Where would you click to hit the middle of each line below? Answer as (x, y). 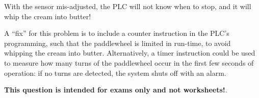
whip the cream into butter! (48, 16)
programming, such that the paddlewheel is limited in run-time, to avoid (118, 43)
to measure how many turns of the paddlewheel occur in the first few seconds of (129, 62)
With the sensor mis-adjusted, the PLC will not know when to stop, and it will (128, 6)
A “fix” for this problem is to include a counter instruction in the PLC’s (117, 33)
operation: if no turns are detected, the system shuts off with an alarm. (115, 72)
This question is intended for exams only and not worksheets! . (116, 90)
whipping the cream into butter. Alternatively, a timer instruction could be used (130, 53)
